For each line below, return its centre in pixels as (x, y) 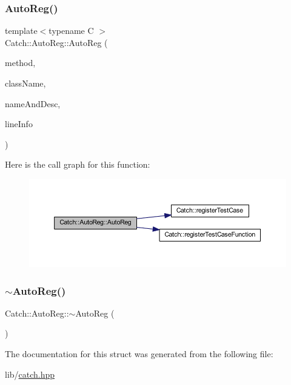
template (21, 31)
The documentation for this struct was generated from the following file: (139, 353)
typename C (71, 31)
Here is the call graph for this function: (78, 164)
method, (20, 63)
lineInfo (19, 124)
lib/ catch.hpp (30, 374)
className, (25, 83)
